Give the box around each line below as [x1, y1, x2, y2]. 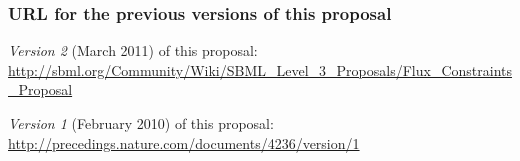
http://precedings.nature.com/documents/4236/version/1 [8, 132, 360, 153]
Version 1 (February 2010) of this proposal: [8, 113, 274, 133]
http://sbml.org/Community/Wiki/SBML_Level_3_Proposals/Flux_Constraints [8, 59, 512, 80]
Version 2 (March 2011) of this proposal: [8, 40, 258, 61]
